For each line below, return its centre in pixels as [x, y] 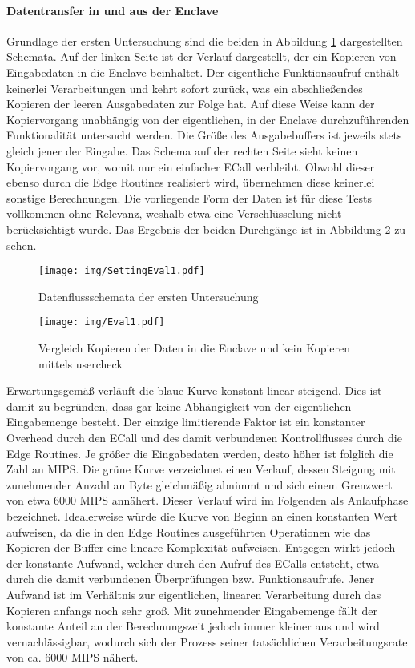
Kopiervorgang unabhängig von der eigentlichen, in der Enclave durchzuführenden [208, 119]
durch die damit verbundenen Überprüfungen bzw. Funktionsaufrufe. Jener [191, 579]
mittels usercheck [81, 363]
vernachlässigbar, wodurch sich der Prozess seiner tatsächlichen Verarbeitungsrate [207, 641]
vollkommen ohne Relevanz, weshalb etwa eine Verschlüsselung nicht [174, 213]
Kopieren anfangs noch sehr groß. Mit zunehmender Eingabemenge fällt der [192, 610]
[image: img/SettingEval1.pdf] [122, 271]
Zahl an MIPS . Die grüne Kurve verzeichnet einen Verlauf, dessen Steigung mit [201, 469]
